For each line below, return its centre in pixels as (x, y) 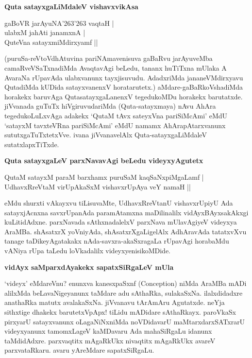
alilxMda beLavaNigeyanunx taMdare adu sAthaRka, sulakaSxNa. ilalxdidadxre (124, 292)
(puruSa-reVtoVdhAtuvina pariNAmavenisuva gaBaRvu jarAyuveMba (109, 58)
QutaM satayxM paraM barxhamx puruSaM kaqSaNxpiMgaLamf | (104, 177)
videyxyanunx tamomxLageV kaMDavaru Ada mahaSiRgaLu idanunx (108, 331)
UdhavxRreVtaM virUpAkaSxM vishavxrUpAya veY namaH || (98, 186)
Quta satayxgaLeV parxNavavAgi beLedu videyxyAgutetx (104, 160)
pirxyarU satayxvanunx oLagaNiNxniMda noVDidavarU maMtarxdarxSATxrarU (125, 321)
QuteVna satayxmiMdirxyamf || (51, 42)
